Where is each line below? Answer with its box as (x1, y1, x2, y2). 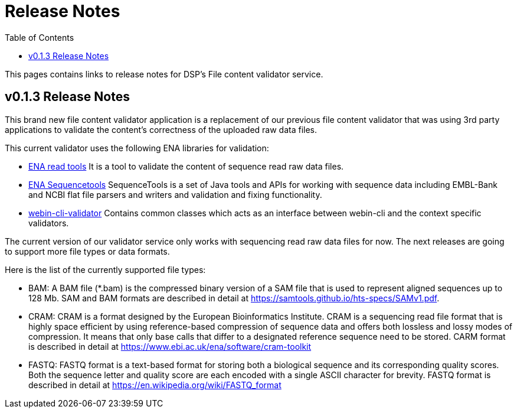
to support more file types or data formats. (5, 246, 170, 256)
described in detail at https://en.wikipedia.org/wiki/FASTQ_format (28, 379, 282, 390)
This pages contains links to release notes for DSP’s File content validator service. (5, 69, 323, 79)
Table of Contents (5, 32, 74, 43)
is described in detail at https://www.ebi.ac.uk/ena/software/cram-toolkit (28, 341, 312, 352)
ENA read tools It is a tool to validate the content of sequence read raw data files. (28, 161, 344, 171)
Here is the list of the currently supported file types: (5, 264, 206, 275)
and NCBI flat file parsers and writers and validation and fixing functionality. (28, 189, 322, 200)
